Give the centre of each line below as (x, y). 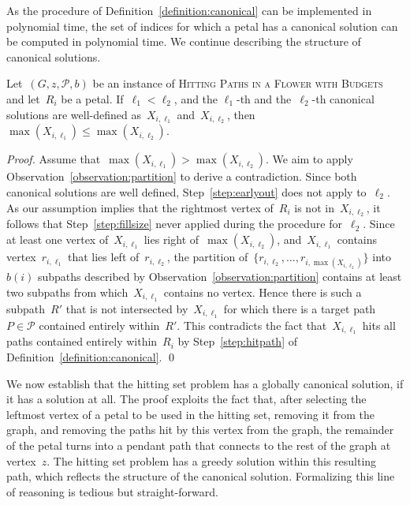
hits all (379, 325)
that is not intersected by (127, 308)
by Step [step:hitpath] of (237, 341)
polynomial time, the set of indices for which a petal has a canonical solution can (202, 26)
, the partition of (207, 257)
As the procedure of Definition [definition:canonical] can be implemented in (189, 10)
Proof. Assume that (54, 159)
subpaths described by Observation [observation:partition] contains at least (220, 277)
